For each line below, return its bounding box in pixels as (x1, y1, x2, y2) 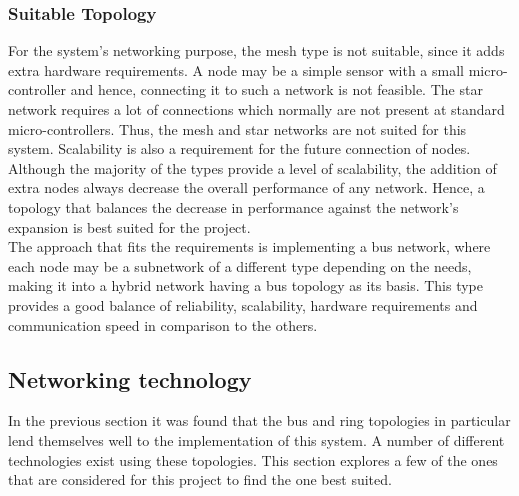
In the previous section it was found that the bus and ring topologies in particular (8, 410, 511, 431)
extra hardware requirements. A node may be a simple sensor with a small (8, 59, 464, 80)
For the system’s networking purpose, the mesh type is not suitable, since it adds (8, 40, 505, 61)
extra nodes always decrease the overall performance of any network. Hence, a (8, 177, 485, 198)
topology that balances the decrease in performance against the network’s (8, 196, 459, 217)
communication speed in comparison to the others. (8, 314, 318, 335)
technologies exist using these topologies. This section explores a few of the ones (8, 449, 498, 470)
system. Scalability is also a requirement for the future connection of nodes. (8, 138, 471, 159)
